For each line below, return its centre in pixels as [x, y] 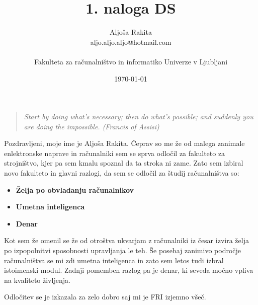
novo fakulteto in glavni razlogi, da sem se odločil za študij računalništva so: [122, 173]
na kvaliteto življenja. [37, 280]
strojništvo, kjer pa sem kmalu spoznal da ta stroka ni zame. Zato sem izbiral [124, 163]
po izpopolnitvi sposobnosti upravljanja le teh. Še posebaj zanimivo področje [123, 250]
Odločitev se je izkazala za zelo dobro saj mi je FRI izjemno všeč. [105, 297]
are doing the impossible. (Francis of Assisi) [92, 126]
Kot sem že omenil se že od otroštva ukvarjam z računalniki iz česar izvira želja [126, 240]
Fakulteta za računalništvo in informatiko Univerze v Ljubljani [131, 61]
